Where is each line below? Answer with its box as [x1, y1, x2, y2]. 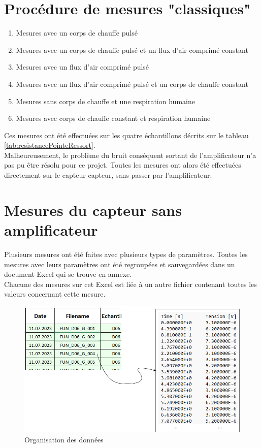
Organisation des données [24, 434, 104, 444]
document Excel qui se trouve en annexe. [4, 269, 132, 279]
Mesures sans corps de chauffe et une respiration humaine [16, 95, 195, 106]
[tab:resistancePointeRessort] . [4, 140, 95, 150]
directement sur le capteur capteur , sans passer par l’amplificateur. [4, 170, 212, 180]
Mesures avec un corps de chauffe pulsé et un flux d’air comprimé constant [16, 44, 248, 55]
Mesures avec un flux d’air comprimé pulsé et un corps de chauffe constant [16, 78, 248, 89]
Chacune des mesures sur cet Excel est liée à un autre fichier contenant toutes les [4, 278, 257, 289]
